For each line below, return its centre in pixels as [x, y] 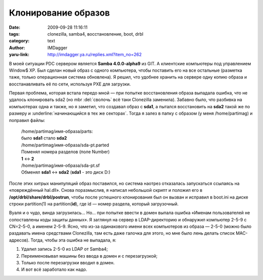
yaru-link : [19, 55]
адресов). [19, 240]
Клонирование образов [59, 13]
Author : [17, 48]
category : [19, 41]
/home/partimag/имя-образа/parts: [57, 131]
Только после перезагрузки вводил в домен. [68, 263]
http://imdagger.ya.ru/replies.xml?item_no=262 [95, 55]
